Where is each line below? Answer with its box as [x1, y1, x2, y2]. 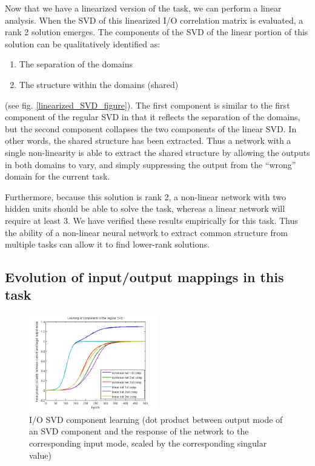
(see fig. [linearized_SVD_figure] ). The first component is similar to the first [5, 98, 290, 111]
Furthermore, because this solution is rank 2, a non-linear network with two [5, 190, 286, 203]
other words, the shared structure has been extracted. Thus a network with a [5, 134, 291, 147]
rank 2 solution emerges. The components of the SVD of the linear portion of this [5, 25, 308, 38]
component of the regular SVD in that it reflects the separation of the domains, [5, 110, 300, 123]
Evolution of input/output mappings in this [5, 268, 284, 286]
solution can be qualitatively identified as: [5, 37, 161, 50]
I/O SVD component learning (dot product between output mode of [29, 413, 283, 425]
